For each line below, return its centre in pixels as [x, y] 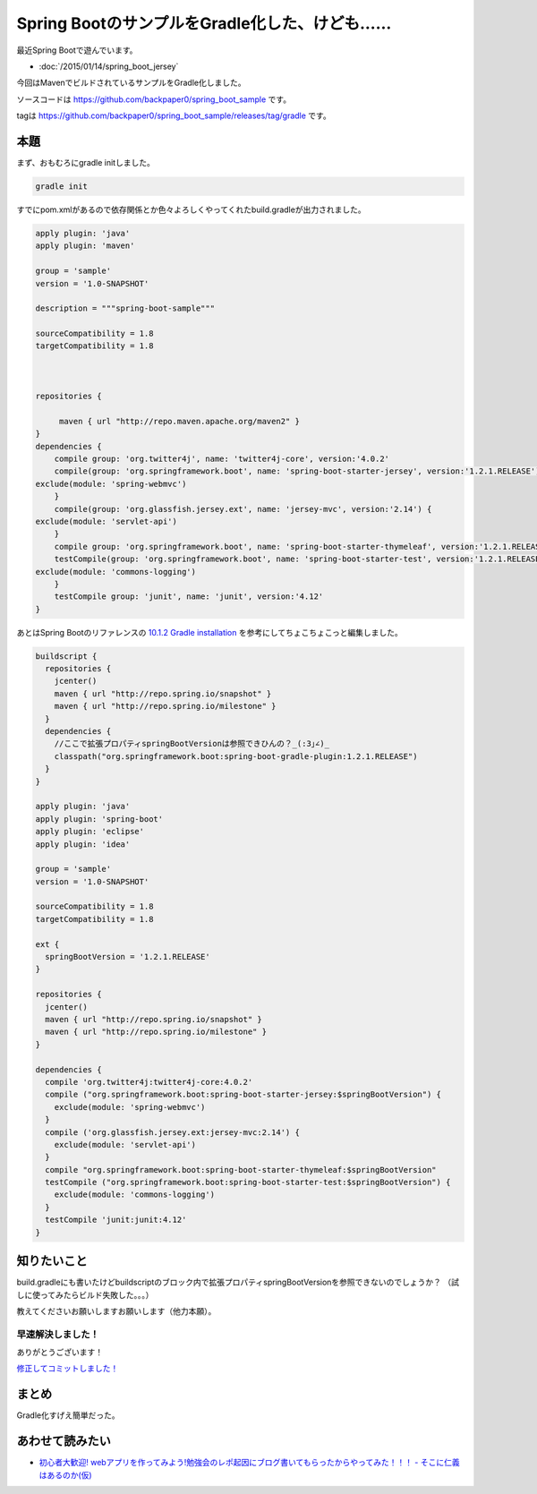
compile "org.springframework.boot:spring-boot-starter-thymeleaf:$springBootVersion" [241, 1170]
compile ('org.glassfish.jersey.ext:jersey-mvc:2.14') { [172, 1132]
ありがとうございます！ [60, 1353]
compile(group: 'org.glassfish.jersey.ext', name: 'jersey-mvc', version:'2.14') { [243, 509]
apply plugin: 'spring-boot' [99, 819]
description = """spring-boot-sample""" [125, 308]
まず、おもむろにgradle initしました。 [86, 163]
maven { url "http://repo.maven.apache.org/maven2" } [179, 421]
